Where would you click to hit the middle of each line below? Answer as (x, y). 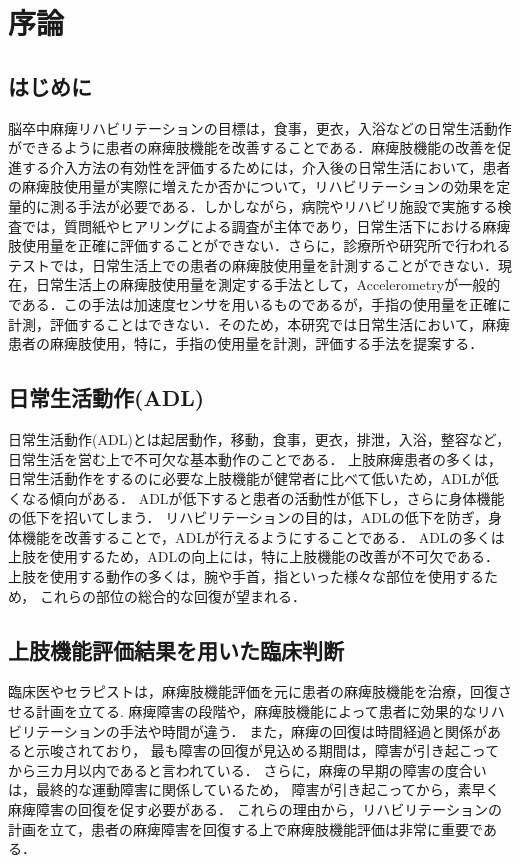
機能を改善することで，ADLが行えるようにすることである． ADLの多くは (263, 536)
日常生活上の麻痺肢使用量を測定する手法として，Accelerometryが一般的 (268, 284)
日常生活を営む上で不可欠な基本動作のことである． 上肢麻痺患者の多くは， (255, 458)
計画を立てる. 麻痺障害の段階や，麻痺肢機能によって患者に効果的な (256, 711)
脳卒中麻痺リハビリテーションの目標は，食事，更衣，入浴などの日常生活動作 (260, 127)
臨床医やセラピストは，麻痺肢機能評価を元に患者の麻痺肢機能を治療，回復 (253, 691)
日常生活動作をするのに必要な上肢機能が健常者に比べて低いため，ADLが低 (253, 478)
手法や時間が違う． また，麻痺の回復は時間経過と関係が (303, 730)
